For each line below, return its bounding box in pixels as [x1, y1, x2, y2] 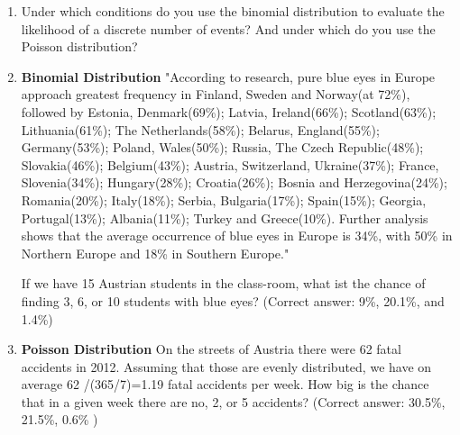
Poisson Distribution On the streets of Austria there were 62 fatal [21, 340, 401, 358]
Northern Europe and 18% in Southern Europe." [21, 243, 290, 262]
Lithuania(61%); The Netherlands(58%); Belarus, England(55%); [21, 120, 380, 139]
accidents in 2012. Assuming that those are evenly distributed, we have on [21, 357, 432, 376]
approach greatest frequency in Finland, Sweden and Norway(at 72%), [21, 85, 410, 104]
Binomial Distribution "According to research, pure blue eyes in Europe [21, 67, 436, 86]
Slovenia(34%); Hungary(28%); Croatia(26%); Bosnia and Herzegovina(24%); [21, 173, 447, 192]
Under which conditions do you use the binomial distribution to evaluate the [21, 2, 445, 20]
